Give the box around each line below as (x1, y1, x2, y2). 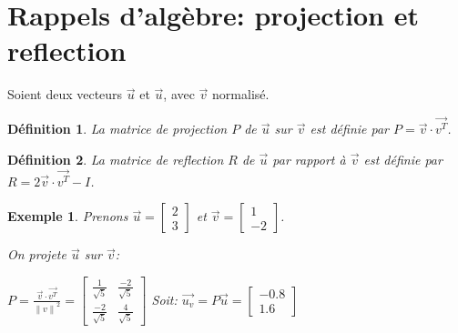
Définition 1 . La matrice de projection (7, 119, 228, 138)
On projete (7, 245, 66, 264)
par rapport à (272, 149, 346, 168)
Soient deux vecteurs (7, 85, 123, 104)
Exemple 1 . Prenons (7, 207, 128, 226)
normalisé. (212, 85, 270, 104)
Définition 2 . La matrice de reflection (7, 149, 224, 168)
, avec (163, 85, 195, 104)
